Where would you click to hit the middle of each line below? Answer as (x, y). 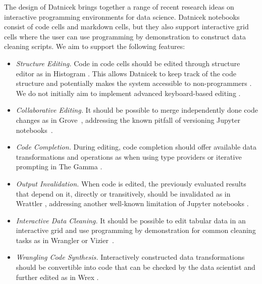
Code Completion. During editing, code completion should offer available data (136, 147)
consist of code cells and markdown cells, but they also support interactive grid (126, 27)
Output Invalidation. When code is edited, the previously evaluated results (131, 183)
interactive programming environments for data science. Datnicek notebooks (122, 16)
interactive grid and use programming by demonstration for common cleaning (136, 230)
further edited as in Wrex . (57, 277)
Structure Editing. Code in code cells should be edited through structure (128, 63)
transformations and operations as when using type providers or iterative (129, 156)
